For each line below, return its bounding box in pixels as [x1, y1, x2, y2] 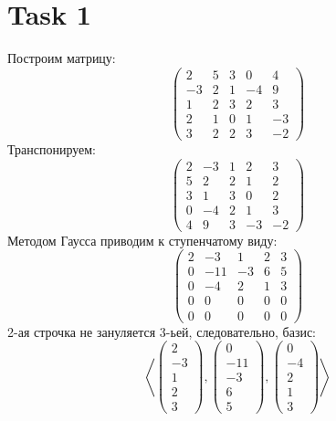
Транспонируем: [7, 139, 97, 158]
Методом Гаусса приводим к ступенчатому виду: [7, 230, 278, 249]
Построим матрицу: [7, 48, 116, 68]
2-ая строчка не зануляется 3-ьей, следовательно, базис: [7, 321, 317, 341]
